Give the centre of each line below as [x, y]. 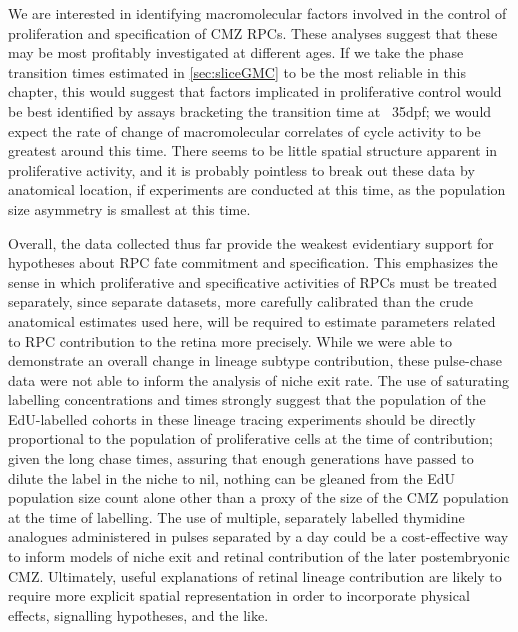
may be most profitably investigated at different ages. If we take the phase [236, 52]
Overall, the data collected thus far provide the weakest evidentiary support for [251, 242]
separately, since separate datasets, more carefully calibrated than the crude [240, 301]
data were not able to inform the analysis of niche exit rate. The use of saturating [258, 379]
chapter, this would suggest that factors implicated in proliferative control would [255, 91]
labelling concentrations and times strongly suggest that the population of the [247, 399]
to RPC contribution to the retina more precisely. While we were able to [230, 340]
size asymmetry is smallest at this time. [129, 208]
